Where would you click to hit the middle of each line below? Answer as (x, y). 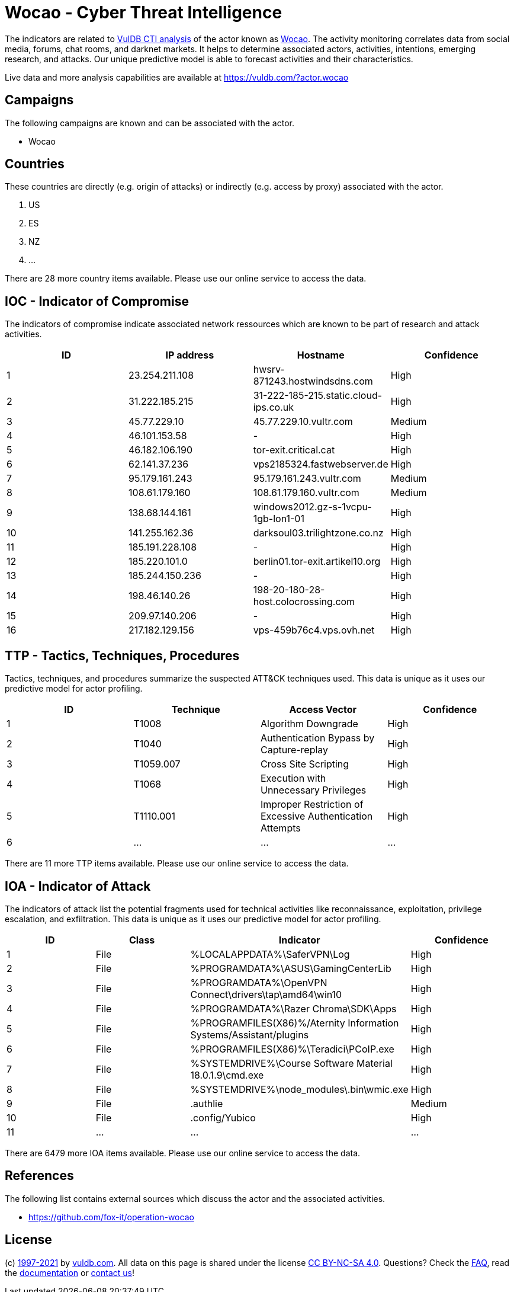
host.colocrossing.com (304, 602)
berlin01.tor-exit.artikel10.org (317, 562)
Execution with (293, 778)
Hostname (321, 355)
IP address (190, 355)
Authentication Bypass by (318, 738)
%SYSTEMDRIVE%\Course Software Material (291, 1063)
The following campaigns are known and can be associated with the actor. (150, 123)
